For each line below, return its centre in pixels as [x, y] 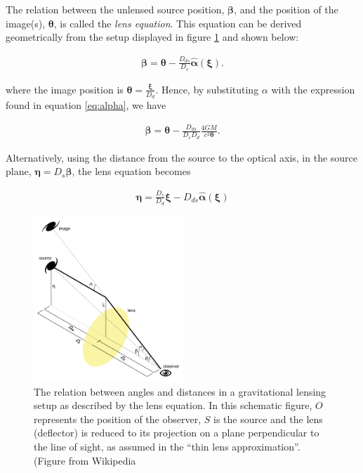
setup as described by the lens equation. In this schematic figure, [173, 405]
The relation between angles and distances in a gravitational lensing [180, 391]
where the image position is [65, 89]
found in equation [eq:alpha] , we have [86, 105]
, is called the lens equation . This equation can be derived [178, 23]
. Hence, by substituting [207, 89]
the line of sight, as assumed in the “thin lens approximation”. [167, 446]
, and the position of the [286, 9]
